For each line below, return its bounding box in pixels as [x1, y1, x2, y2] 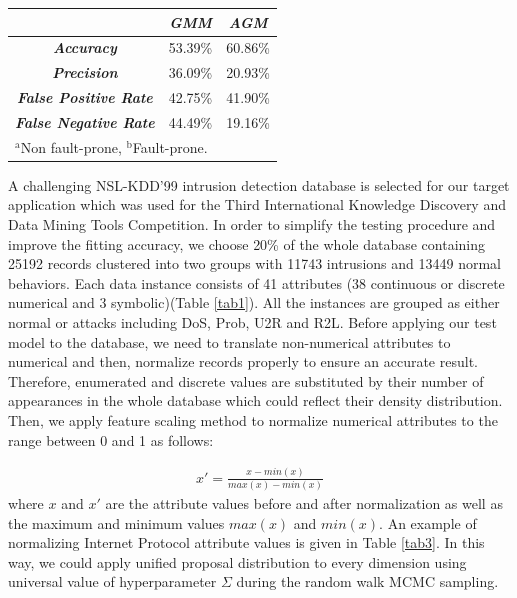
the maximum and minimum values [8, 512, 225, 533]
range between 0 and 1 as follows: [8, 429, 214, 450]
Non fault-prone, [20, 136, 122, 157]
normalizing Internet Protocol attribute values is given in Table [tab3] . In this [8, 532, 485, 553]
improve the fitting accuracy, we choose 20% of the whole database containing [8, 233, 485, 254]
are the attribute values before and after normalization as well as [105, 492, 503, 513]
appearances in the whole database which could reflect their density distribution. [8, 390, 503, 411]
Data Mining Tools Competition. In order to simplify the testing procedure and [8, 214, 496, 234]
